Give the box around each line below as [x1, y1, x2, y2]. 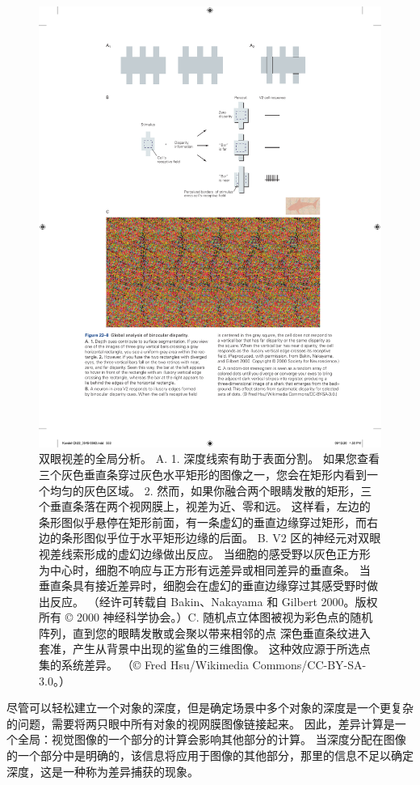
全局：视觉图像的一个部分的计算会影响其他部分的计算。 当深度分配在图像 [17, 731, 406, 748]
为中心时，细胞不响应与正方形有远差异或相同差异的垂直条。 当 [39, 561, 371, 578]
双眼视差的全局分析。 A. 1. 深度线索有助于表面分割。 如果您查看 [39, 450, 380, 467]
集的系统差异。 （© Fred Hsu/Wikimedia [39, 656, 249, 673]
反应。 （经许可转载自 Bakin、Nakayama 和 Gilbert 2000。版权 [49, 592, 378, 609]
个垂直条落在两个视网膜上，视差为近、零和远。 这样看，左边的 [39, 498, 371, 515]
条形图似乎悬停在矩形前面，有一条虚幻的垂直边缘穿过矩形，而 [39, 513, 367, 530]
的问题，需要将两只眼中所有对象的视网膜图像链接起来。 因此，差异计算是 [6, 715, 395, 732]
